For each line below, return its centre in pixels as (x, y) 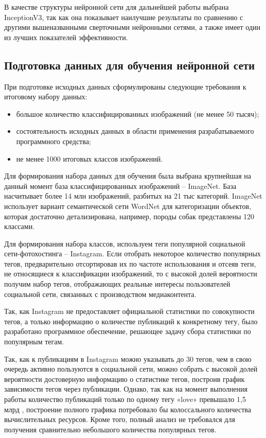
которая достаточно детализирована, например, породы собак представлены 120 (129, 216)
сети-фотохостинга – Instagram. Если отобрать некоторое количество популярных (132, 253)
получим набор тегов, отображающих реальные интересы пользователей (117, 284)
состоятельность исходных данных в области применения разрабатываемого (135, 131)
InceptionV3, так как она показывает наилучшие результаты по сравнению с (124, 17)
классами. (20, 226)
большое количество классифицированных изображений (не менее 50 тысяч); (138, 113)
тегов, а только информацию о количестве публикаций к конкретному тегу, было (131, 321)
